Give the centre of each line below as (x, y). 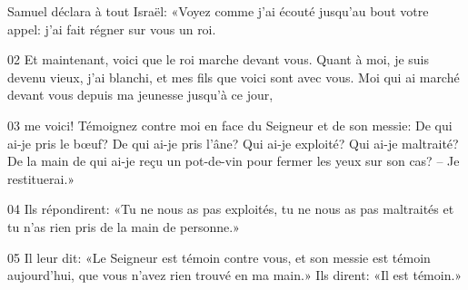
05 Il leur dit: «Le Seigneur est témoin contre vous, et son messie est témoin (219, 257)
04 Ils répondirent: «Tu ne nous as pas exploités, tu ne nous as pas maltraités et (231, 209)
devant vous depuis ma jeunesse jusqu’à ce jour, (140, 95)
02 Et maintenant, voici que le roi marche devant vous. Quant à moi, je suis (219, 59)
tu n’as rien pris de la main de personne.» (124, 226)
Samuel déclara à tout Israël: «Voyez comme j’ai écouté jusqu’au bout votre (218, 11)
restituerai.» (41, 178)
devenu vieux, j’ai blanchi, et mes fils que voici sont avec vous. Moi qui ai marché (234, 77)
